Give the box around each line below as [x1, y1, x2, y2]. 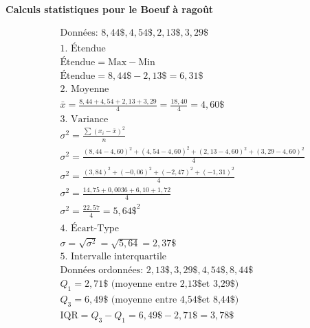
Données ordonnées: [60, 266, 144, 276]
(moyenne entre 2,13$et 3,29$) [111, 279, 239, 290]
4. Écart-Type [60, 223, 119, 233]
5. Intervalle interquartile [60, 252, 166, 262]
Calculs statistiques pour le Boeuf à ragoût [5, 2, 214, 16]
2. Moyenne [60, 84, 109, 94]
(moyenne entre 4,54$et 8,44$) [111, 295, 239, 305]
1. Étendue [60, 43, 106, 54]
